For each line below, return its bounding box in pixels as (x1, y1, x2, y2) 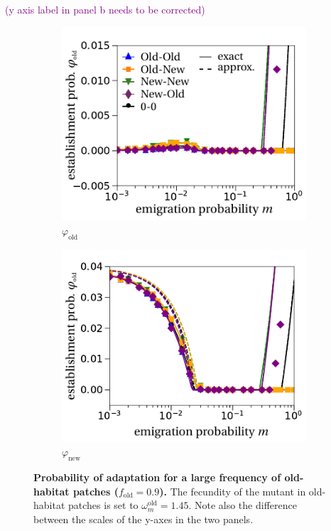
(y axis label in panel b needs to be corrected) (5, 2, 205, 16)
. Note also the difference (188, 498, 297, 513)
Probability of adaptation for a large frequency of (33, 470, 281, 485)
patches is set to (68, 498, 139, 513)
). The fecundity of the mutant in (159, 483, 306, 498)
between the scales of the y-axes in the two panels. (33, 511, 254, 526)
